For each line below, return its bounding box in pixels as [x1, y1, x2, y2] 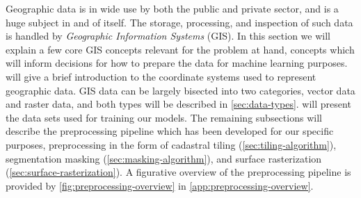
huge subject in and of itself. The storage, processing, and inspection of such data [6, 15, 353, 29]
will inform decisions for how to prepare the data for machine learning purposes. [6, 56, 348, 70]
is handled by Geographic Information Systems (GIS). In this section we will [6, 28, 331, 43]
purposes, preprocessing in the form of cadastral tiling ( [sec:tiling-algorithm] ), [6, 137, 337, 151]
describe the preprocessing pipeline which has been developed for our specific [6, 124, 334, 138]
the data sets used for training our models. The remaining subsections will [6, 110, 322, 124]
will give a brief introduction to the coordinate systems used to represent [6, 69, 316, 83]
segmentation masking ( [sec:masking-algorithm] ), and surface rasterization [6, 151, 322, 165]
